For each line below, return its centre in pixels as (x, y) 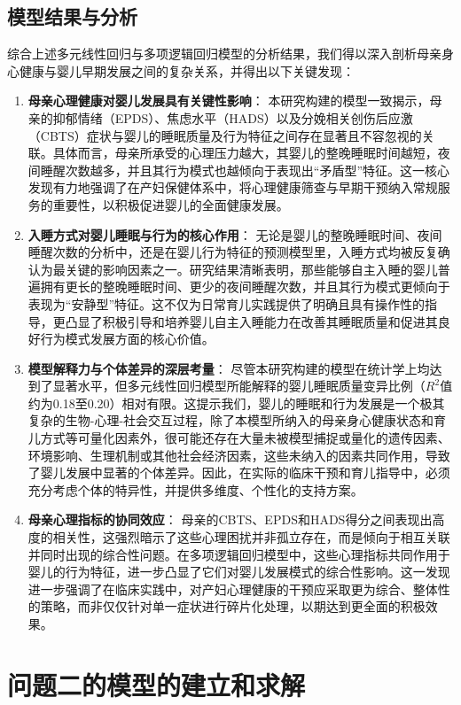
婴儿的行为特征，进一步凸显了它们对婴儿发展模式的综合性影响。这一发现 (239, 572)
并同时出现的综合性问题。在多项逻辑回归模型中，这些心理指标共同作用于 (239, 554)
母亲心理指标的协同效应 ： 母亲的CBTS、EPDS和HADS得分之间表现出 (230, 519)
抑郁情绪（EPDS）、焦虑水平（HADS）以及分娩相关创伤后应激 (233, 117)
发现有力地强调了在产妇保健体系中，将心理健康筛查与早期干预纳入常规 (233, 187)
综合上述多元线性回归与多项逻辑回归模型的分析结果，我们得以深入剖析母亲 (224, 54)
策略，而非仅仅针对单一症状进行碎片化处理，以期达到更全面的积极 (233, 606)
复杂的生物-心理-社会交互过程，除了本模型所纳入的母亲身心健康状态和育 (237, 420)
